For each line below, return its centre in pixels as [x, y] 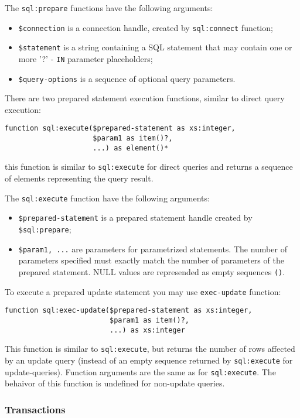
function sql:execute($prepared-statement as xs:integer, [120, 129]
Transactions [35, 409]
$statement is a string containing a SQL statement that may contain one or [155, 47]
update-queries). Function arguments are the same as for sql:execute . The [140, 371]
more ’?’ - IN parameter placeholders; [86, 58]
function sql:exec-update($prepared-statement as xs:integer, [129, 311]
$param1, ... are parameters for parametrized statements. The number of [153, 249]
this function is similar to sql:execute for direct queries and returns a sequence [149, 167]
